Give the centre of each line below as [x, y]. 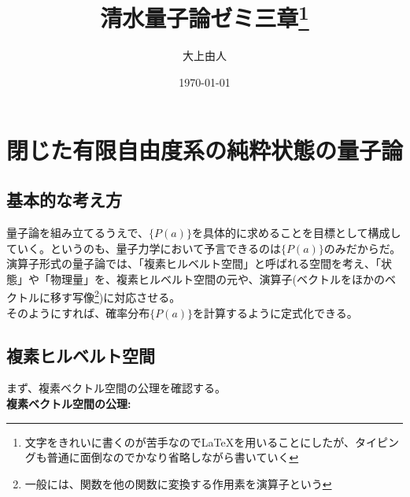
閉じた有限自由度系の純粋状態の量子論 [205, 149]
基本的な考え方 [64, 200]
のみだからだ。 [362, 248]
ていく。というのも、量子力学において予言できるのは [144, 248]
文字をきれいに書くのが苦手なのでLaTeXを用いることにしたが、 [190, 441]
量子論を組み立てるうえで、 [78, 233]
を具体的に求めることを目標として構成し [296, 233]
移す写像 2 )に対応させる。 [115, 296]
